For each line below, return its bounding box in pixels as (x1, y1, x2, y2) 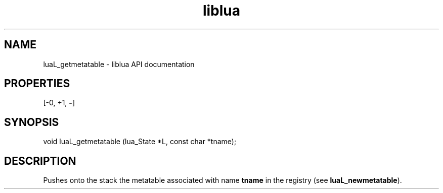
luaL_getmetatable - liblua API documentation (43, 59, 195, 69)
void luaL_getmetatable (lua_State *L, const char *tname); (43, 137, 237, 146)
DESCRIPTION (4, 154, 76, 167)
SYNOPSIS (4, 115, 59, 128)
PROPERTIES (4, 77, 70, 90)
